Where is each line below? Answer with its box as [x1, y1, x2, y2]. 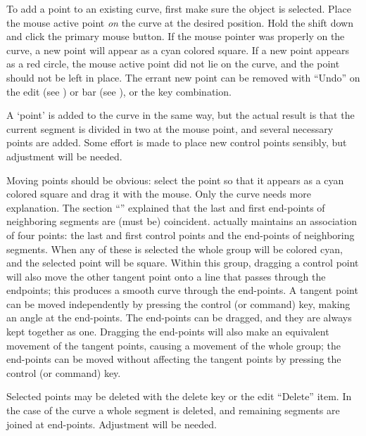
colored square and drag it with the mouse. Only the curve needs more [6, 186, 311, 201]
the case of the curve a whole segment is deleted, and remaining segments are [6, 403, 340, 418]
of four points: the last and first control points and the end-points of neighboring [6, 227, 355, 242]
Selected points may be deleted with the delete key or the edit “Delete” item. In [6, 389, 352, 404]
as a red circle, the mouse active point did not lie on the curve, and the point [6, 56, 340, 71]
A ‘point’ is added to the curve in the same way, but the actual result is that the [6, 108, 355, 122]
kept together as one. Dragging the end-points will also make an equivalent [6, 324, 329, 339]
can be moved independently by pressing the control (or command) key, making [6, 296, 351, 311]
